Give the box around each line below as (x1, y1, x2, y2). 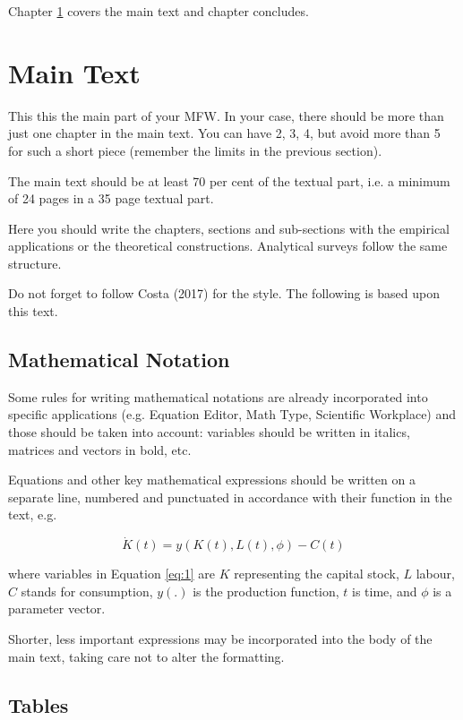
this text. (8, 302, 58, 321)
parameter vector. (8, 599, 106, 618)
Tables (8, 690, 69, 718)
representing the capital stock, (234, 564, 399, 583)
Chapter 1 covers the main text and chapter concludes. (8, 2, 309, 20)
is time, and (352, 581, 417, 600)
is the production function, (193, 581, 339, 600)
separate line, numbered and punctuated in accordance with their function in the (8, 487, 452, 506)
